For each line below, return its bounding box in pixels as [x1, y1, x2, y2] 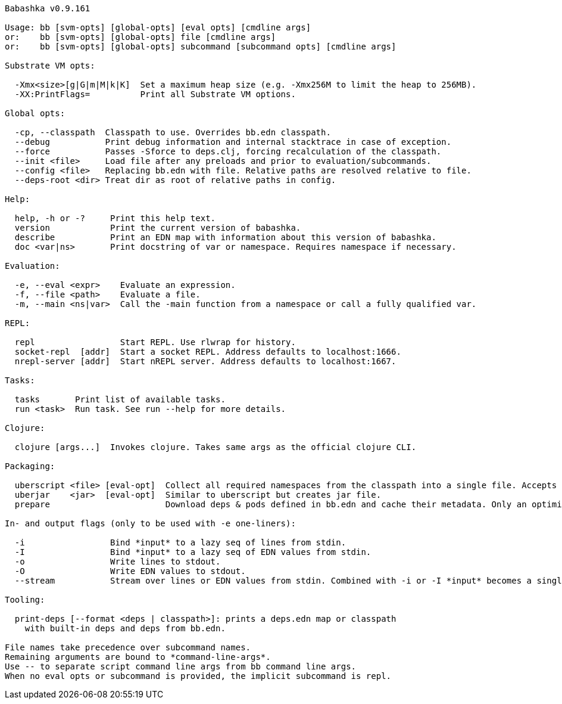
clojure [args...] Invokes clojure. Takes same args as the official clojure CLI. [14, 442, 417, 452]
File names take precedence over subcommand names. [5, 643, 251, 652]
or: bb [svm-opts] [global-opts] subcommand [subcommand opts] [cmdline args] [5, 42, 396, 51]
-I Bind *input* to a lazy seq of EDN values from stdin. [14, 547, 371, 557]
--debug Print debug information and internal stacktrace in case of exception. [14, 137, 452, 147]
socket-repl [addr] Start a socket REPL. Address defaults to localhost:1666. [14, 347, 401, 356]
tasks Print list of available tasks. [14, 395, 226, 404]
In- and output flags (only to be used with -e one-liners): [5, 519, 296, 528]
